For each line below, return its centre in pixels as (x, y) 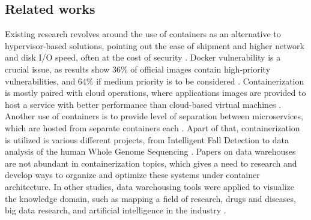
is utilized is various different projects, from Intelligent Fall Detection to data (147, 139)
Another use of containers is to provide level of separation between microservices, (154, 116)
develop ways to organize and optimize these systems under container (132, 175)
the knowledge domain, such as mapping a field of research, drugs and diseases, (150, 198)
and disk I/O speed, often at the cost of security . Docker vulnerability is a (143, 57)
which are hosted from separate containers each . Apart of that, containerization (152, 127)
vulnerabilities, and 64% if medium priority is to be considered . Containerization (155, 81)
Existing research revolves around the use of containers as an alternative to (143, 34)
